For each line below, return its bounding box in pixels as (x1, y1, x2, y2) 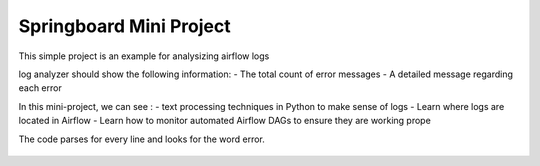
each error (18, 82, 62, 94)
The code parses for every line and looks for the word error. (18, 133, 265, 145)
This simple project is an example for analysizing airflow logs (18, 50, 270, 62)
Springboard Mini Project (18, 15, 231, 37)
